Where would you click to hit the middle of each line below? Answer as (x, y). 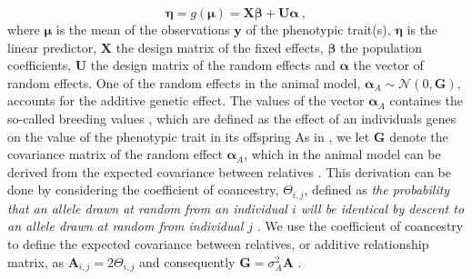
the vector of (388, 65)
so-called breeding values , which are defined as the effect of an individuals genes (232, 118)
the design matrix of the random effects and (213, 65)
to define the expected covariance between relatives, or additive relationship (218, 243)
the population (381, 47)
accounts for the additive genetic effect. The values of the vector (186, 100)
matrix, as (35, 261)
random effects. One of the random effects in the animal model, (184, 82)
